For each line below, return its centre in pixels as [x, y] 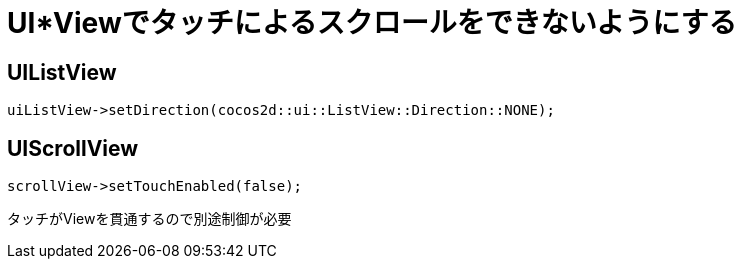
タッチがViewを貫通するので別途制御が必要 [149, 219]
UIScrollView [73, 148]
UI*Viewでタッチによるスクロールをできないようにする [372, 23]
